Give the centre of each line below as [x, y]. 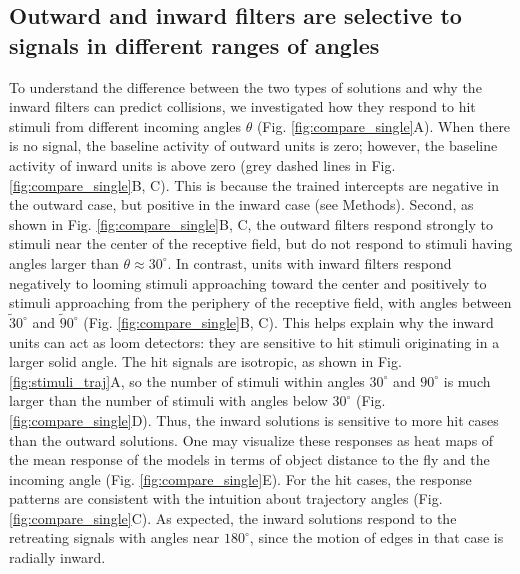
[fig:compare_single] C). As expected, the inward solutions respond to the [233, 517]
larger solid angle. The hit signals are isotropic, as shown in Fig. [205, 361]
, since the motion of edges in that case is [376, 537]
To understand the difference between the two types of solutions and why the [245, 86]
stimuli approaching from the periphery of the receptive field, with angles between [260, 302]
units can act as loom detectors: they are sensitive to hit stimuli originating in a [254, 341]
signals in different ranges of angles [194, 44]
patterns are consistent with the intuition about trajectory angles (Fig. [226, 498]
